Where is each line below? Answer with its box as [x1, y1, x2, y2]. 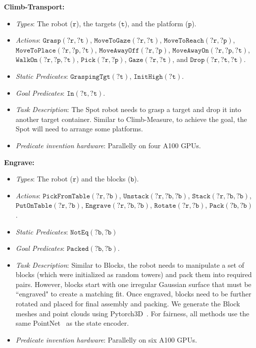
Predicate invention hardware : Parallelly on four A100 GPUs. [15, 140, 201, 150]
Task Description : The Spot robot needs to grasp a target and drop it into [15, 104, 242, 115]
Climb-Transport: [4, 1, 65, 11]
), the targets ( [76, 18, 121, 28]
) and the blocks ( [76, 174, 131, 184]
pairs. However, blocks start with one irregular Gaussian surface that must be [15, 279, 252, 289]
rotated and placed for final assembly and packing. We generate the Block [15, 298, 240, 309]
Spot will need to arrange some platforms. [15, 123, 143, 134]
